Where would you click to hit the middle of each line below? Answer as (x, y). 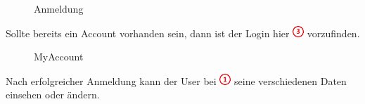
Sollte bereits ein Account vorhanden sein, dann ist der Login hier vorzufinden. (183, 33)
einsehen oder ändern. (53, 95)
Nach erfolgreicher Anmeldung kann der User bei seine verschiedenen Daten (176, 80)
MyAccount (59, 57)
